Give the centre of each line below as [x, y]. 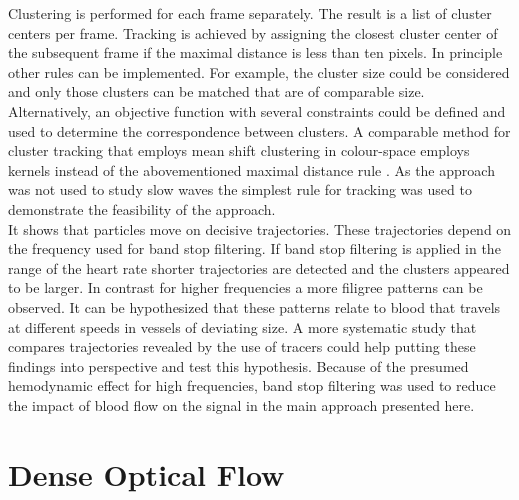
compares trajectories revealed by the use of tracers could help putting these [242, 346]
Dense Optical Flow [146, 473]
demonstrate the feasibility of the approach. [142, 208]
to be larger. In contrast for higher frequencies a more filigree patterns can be [245, 287]
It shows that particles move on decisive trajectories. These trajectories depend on [260, 228]
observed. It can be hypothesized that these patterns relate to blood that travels [254, 306]
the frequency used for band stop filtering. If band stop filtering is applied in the [254, 248]
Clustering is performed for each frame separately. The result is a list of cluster [250, 13]
